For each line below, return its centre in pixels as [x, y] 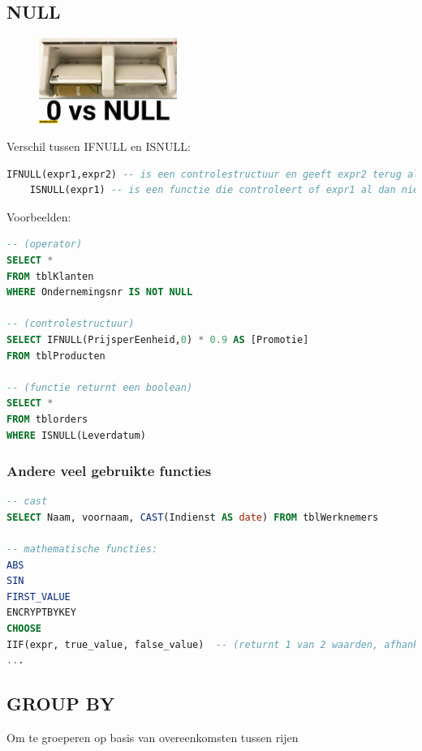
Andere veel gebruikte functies [109, 471]
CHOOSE [24, 629]
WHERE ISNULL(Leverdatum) [76, 435]
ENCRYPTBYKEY [41, 613]
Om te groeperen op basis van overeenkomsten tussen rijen [153, 738]
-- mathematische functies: [82, 549]
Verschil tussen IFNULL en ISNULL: [99, 146]
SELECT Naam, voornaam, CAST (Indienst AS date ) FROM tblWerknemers [193, 517]
